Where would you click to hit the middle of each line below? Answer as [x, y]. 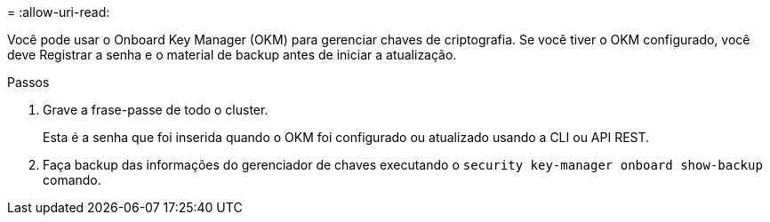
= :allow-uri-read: [59, 12]
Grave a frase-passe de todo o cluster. [156, 110]
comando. [72, 180]
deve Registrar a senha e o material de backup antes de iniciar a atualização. [232, 55]
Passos [28, 82]
